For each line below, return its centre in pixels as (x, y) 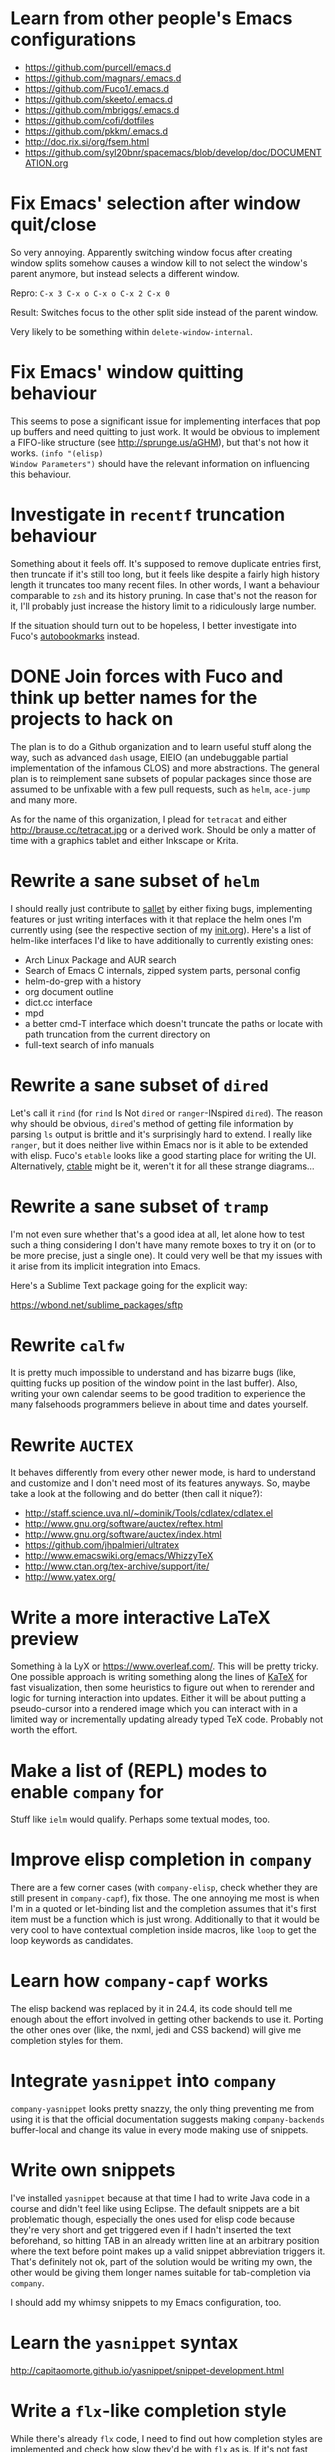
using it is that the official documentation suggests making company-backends (167, 2119)
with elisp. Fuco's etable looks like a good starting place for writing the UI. (163, 1155)
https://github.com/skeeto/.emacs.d (98, 99)
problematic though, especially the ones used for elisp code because (153, 2219)
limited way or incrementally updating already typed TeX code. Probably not (167, 1719)
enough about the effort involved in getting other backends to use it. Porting (167, 2019)
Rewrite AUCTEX (72, 1444)
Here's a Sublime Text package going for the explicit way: (129, 1285)
